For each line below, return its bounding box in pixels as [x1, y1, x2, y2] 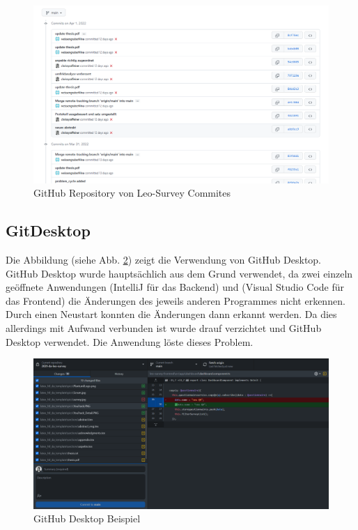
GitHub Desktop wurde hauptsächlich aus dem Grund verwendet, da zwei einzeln [6, 266, 353, 280]
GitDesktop [6, 220, 91, 241]
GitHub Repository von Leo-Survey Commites [33, 185, 231, 200]
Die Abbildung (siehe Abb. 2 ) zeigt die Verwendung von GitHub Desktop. [6, 252, 321, 267]
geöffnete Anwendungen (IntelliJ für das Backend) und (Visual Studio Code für [6, 280, 344, 294]
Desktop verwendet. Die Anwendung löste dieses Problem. [6, 334, 254, 349]
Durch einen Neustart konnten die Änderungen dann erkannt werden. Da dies [6, 307, 337, 321]
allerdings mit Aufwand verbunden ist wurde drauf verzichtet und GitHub [6, 321, 322, 335]
